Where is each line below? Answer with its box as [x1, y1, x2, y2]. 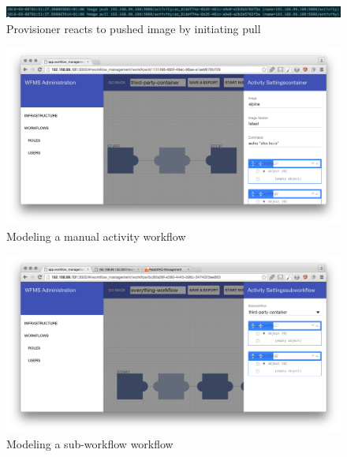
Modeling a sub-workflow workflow [6, 435, 173, 451]
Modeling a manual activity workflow [6, 227, 186, 244]
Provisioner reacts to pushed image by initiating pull [6, 20, 261, 36]
